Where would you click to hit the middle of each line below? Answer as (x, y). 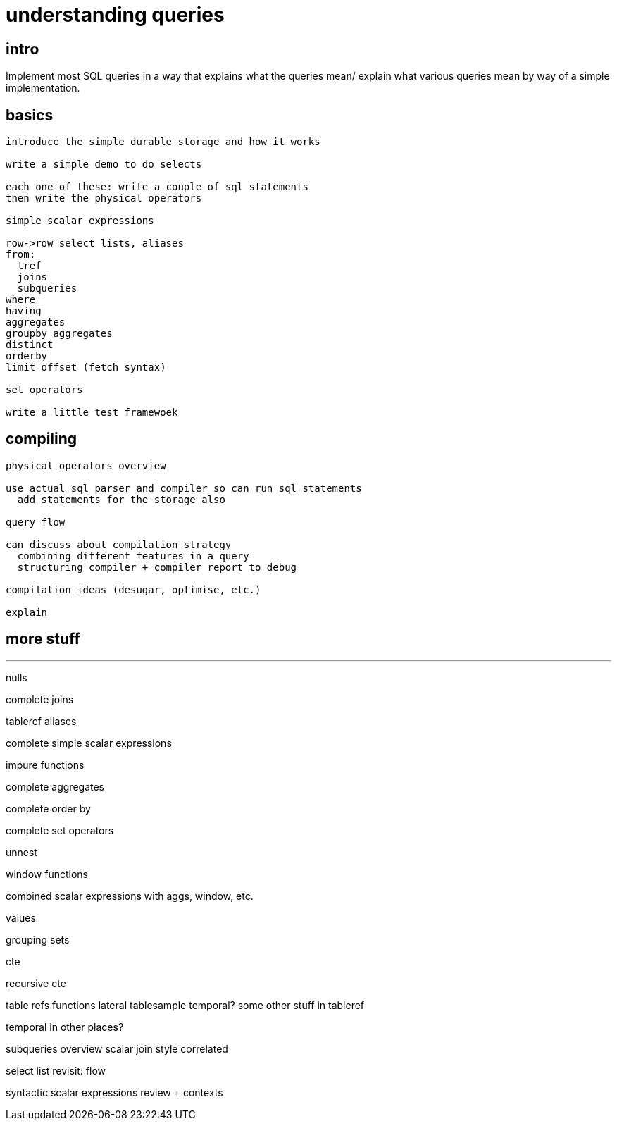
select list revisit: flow (56, 1070)
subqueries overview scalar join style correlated (117, 1048)
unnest (21, 852)
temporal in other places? (65, 1027)
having (24, 311)
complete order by (48, 808)
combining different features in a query (133, 556)
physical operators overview (86, 465)
